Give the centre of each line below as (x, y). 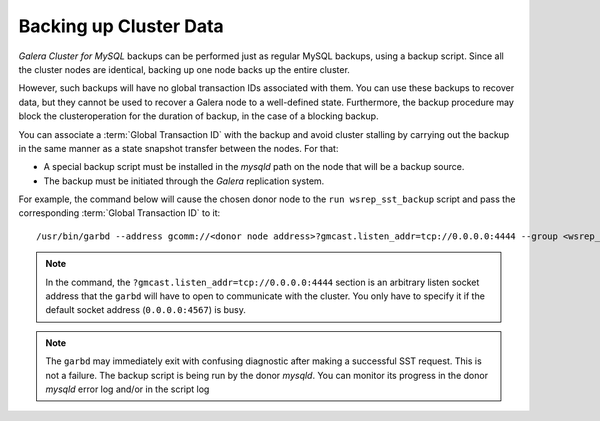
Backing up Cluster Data (121, 26)
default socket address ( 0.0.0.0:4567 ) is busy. (146, 310)
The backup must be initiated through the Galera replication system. (184, 181)
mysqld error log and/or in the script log (127, 389)
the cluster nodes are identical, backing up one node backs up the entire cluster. (184, 69)
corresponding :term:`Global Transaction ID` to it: (119, 213)
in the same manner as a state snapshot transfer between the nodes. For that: (178, 148)
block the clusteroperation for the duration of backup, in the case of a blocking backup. (198, 116)
